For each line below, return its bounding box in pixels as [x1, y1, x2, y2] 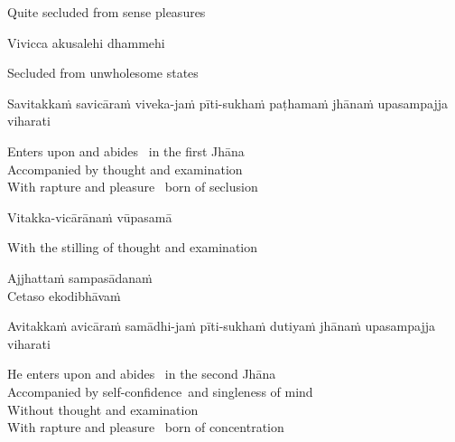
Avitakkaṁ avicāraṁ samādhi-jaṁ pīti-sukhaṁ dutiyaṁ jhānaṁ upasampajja [7, 316, 435, 335]
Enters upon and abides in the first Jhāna [7, 141, 245, 160]
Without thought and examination [7, 400, 199, 418]
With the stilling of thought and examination [7, 238, 258, 257]
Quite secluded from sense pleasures [7, 3, 206, 21]
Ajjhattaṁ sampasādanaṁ [7, 268, 153, 287]
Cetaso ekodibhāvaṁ [7, 286, 121, 305]
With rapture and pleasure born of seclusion [7, 177, 258, 196]
